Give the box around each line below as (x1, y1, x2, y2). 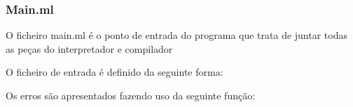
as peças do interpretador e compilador (6, 41, 173, 56)
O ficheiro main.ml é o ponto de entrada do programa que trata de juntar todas (6, 28, 347, 42)
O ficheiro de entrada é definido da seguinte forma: (6, 65, 223, 79)
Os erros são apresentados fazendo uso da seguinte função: (6, 88, 256, 102)
